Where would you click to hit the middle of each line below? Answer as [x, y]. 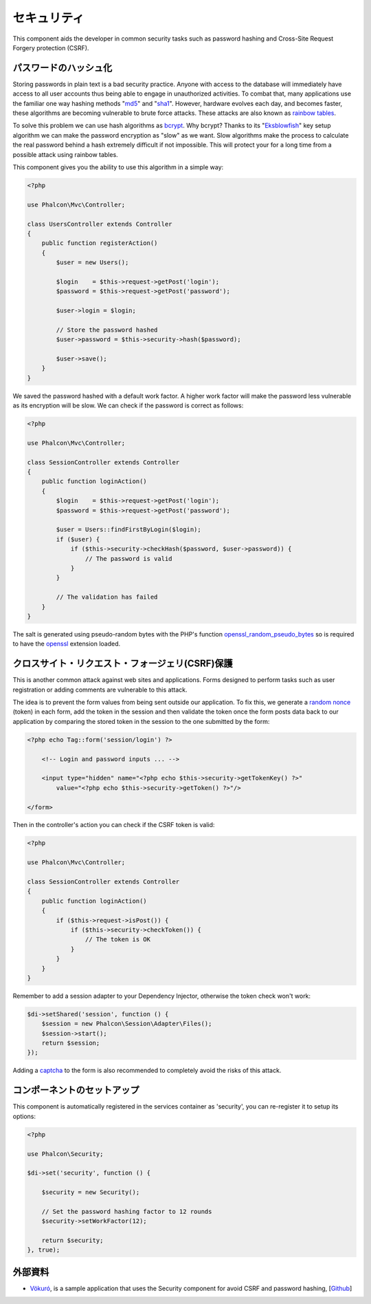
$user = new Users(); [92, 263]
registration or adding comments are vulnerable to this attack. [100, 690]
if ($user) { [78, 539]
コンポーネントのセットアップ [76, 1090]
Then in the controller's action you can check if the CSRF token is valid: [114, 825]
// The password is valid [128, 558]
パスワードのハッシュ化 [63, 68]
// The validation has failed [107, 597]
